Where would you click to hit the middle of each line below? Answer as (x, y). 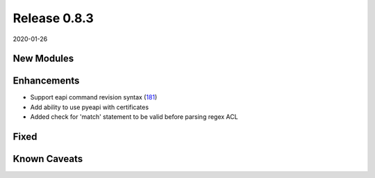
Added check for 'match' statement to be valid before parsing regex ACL (134, 117)
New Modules (43, 59)
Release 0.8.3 (53, 18)
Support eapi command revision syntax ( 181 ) (94, 97)
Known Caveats (48, 159)
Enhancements (46, 81)
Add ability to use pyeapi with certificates (90, 107)
